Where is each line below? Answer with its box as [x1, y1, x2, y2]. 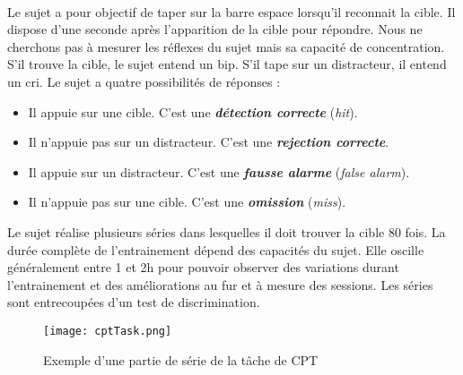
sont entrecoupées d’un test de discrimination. [7, 293, 260, 311]
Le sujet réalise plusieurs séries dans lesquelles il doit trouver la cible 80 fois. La [7, 222, 446, 241]
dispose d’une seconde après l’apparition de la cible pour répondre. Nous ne [7, 20, 423, 38]
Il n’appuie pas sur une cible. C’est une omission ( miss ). [28, 192, 346, 211]
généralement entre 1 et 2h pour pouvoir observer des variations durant [7, 258, 399, 277]
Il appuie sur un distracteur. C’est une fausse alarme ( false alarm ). [28, 162, 410, 181]
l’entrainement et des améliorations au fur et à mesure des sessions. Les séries [7, 275, 433, 294]
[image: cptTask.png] [43, 324, 172, 337]
